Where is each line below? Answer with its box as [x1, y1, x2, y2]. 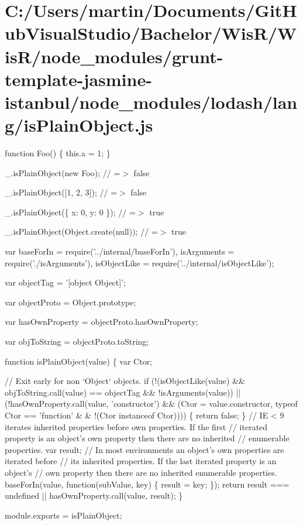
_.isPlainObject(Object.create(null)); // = [5, 225, 158, 238]
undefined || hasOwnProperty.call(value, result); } [5, 489, 183, 502]
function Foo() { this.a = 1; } [5, 147, 111, 159]
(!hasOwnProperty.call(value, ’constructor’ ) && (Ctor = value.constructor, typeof [5, 397, 298, 410]
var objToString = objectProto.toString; [5, 335, 149, 347]
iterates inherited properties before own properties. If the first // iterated [5, 420, 268, 433]
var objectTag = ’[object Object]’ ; [5, 276, 126, 289]
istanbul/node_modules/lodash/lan [5, 90, 298, 114]
